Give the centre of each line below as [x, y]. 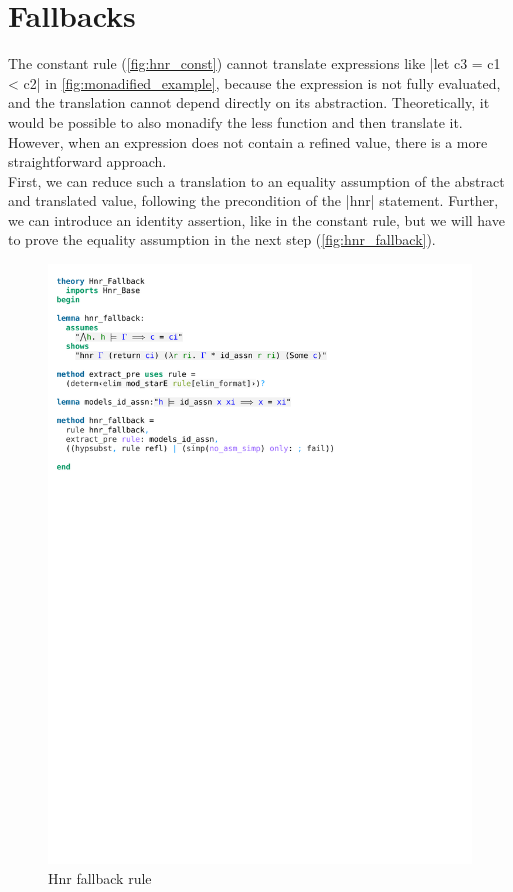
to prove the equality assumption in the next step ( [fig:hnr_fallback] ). [222, 239]
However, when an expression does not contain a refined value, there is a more [248, 141]
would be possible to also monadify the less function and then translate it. [235, 121]
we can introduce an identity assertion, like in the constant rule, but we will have [256, 219]
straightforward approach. [87, 161]
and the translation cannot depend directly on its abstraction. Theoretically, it [249, 102]
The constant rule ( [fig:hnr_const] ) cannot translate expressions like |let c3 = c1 [254, 63]
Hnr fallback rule [100, 877]
